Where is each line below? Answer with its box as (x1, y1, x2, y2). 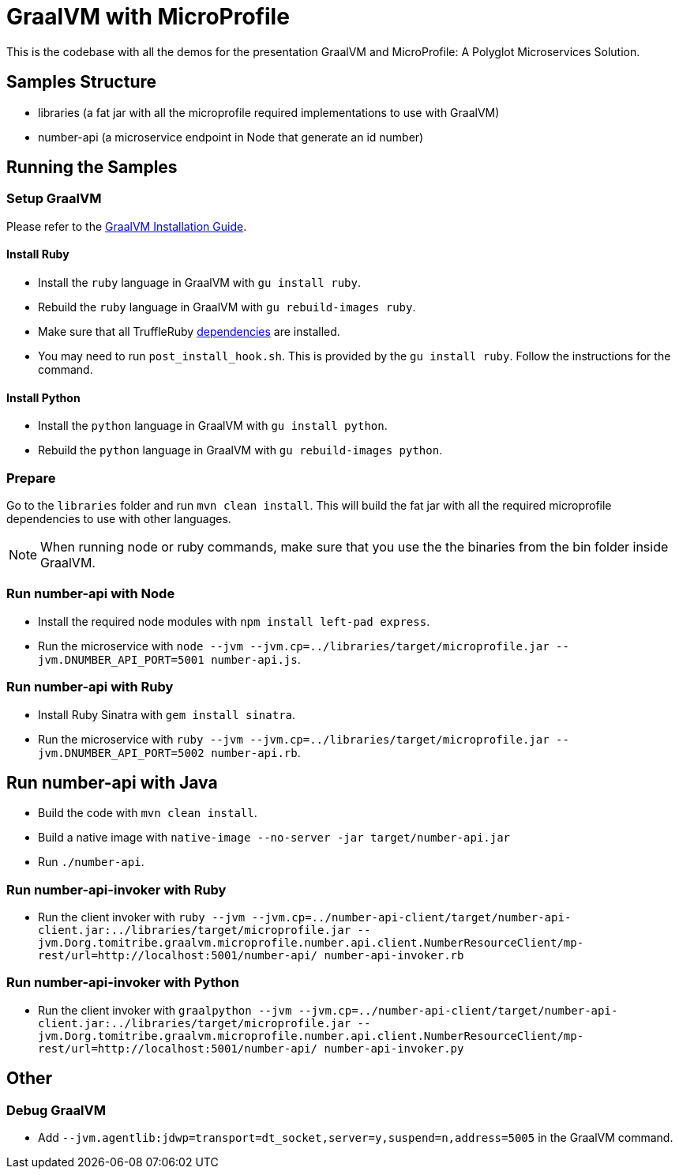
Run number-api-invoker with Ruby (6, 881, 227, 898)
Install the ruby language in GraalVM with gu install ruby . (38, 276, 361, 290)
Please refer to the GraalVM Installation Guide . (6, 219, 247, 233)
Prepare (6, 469, 56, 486)
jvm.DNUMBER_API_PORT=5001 (38, 653, 204, 666)
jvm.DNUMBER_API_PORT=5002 (38, 746, 204, 759)
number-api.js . (211, 652, 301, 666)
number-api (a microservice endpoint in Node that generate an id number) (38, 130, 424, 144)
